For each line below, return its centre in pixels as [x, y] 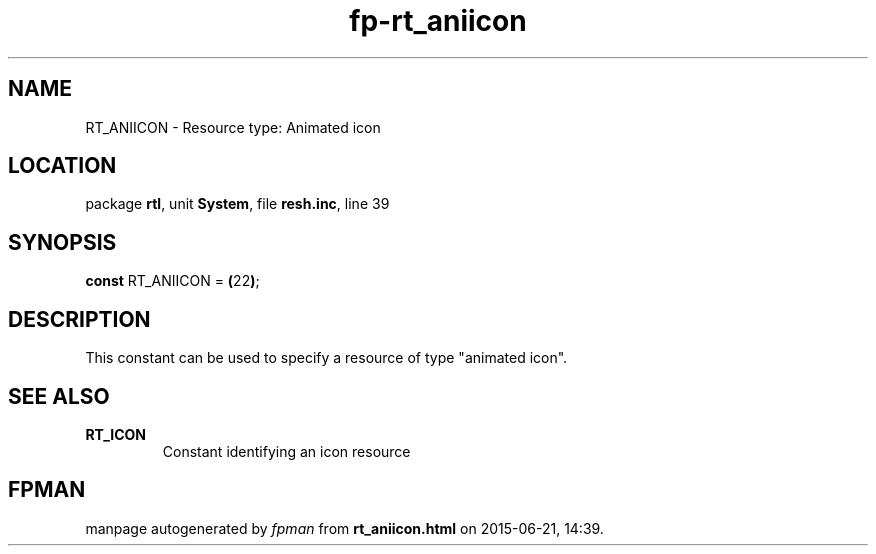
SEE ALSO [59, 396]
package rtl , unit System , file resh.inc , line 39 [237, 204]
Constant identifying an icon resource [286, 451]
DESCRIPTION [79, 319]
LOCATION [62, 166]
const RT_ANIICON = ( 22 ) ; [172, 281]
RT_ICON [116, 434]
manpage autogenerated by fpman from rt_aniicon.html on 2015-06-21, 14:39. [344, 528]
